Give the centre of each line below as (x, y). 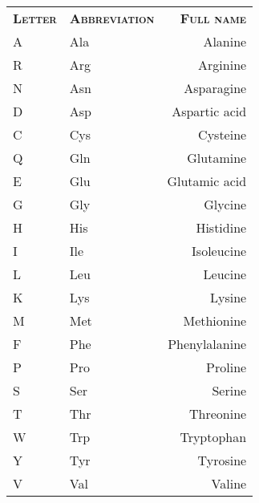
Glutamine (217, 158)
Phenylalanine (207, 344)
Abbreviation (112, 18)
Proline (227, 367)
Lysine (228, 297)
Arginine (223, 65)
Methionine (215, 320)
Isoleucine (219, 251)
